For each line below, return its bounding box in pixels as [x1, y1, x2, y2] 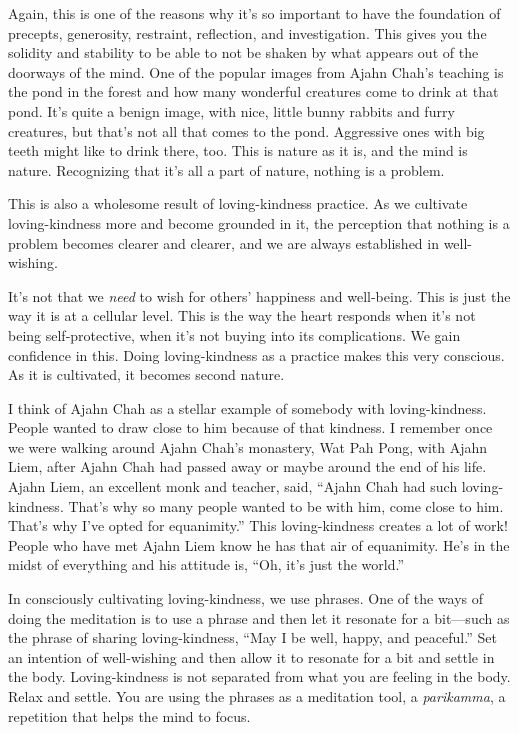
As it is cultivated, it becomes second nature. [8, 364, 285, 385]
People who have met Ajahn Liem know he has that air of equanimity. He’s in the [8, 534, 510, 555]
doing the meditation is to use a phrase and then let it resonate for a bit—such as [8, 607, 510, 628]
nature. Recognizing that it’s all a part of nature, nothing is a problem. [8, 159, 445, 180]
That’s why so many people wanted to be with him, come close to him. [68, 495, 504, 516]
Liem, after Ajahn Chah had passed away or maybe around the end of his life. [8, 456, 487, 477]
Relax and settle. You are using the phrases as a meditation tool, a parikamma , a [8, 686, 506, 706]
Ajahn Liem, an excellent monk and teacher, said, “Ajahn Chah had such [8, 476, 458, 497]
